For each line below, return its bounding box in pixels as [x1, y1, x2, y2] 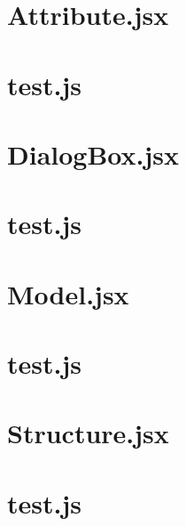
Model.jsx [7, 275, 129, 312]
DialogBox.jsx [7, 135, 179, 172]
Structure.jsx [7, 415, 169, 451]
